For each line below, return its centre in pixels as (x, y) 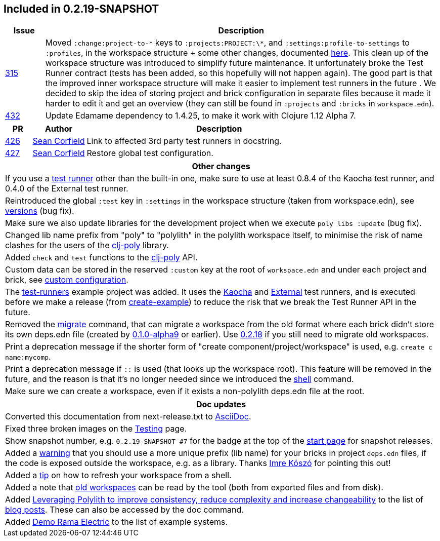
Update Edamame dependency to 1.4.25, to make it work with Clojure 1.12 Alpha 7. (201, 116)
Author (59, 129)
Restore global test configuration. (150, 153)
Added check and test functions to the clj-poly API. (101, 258)
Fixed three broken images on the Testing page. (96, 429)
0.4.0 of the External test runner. (67, 189)
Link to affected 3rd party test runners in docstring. (184, 141)
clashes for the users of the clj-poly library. (87, 245)
